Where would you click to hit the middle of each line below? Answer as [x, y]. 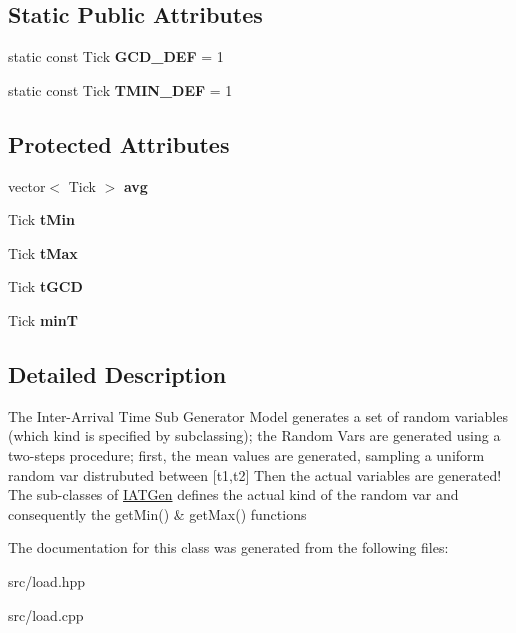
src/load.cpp [46, 614]
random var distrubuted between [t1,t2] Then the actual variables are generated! [255, 474]
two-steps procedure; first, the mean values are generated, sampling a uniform [246, 454]
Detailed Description [117, 373]
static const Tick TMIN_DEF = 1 [120, 89]
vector [27, 185]
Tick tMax [43, 252]
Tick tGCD [45, 286]
